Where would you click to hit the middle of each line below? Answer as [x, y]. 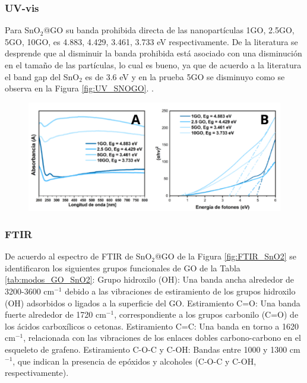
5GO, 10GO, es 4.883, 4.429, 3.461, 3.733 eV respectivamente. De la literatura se [151, 41]
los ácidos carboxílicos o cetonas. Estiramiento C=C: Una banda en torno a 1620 [152, 326]
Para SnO [23, 30]
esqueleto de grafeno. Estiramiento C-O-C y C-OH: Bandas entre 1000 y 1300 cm [153, 349]
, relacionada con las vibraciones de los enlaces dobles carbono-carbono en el [162, 338]
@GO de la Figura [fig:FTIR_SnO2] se [226, 256]
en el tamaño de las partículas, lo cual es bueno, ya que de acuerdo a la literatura [153, 65]
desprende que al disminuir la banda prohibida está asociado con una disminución [153, 53]
